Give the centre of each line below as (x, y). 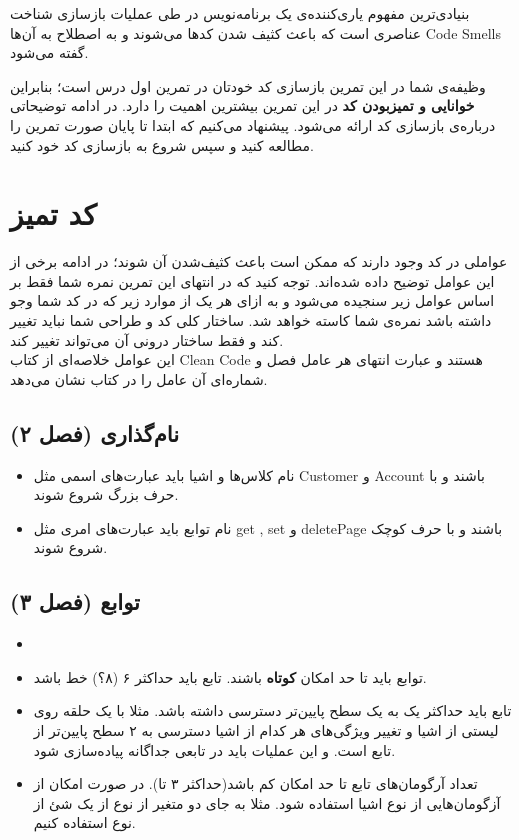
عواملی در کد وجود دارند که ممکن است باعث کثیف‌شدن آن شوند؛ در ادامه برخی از (259, 261)
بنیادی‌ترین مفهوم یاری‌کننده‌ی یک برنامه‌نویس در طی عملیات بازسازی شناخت (240, 13)
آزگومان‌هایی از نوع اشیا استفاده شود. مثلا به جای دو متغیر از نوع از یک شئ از (267, 802)
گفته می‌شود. (49, 52)
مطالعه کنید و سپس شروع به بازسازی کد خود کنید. (162, 144)
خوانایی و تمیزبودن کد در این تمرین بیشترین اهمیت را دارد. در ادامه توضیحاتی (242, 105)
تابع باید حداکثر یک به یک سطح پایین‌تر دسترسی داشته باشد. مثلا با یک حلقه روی (272, 710)
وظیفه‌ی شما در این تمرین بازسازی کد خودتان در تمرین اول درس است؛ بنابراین (248, 85)
